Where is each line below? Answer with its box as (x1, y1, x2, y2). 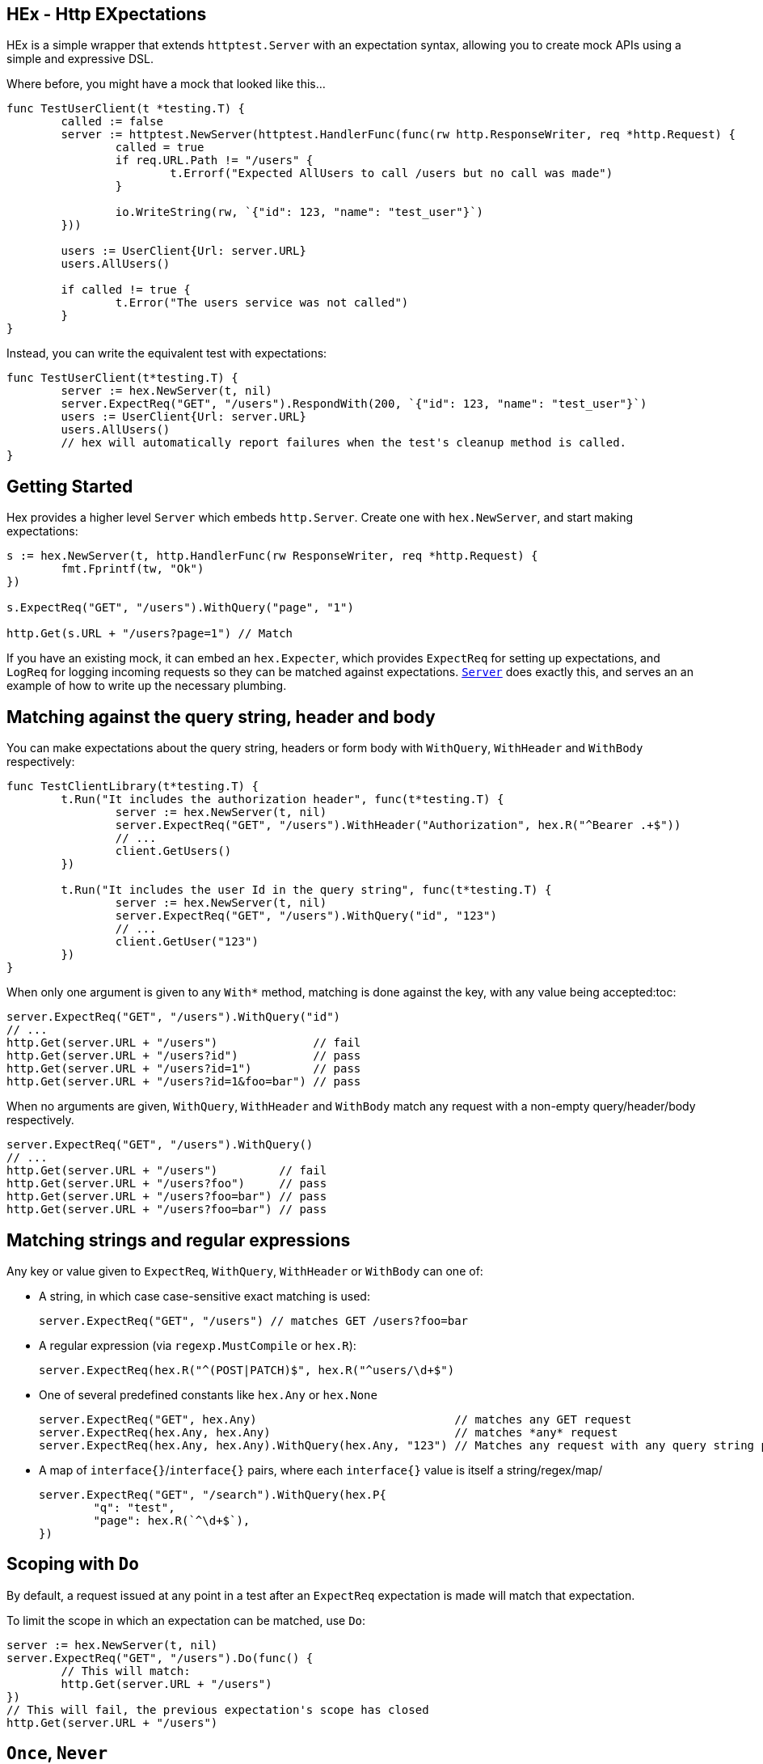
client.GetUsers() (115, 844, 232, 858)
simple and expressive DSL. (6, 52, 154, 66)
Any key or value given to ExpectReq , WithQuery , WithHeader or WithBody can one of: (6, 1263, 483, 1278)
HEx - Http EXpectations (6, 4, 207, 24)
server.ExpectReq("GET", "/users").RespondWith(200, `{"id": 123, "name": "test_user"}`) (61, 397, 647, 411)
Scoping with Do (6, 1554, 139, 1575)
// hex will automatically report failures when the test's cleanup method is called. (61, 436, 627, 450)
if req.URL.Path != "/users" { (115, 154, 314, 167)
